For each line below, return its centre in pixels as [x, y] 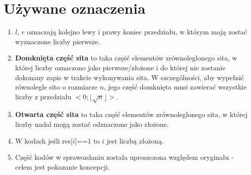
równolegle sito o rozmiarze [56, 87]
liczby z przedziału [43, 96]
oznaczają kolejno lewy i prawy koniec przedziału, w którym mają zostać [137, 32]
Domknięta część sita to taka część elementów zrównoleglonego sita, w [126, 58]
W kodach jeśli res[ [44, 140]
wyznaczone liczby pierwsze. [58, 41]
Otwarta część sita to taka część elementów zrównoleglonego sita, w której [131, 114]
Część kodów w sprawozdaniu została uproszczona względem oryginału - [124, 157]
